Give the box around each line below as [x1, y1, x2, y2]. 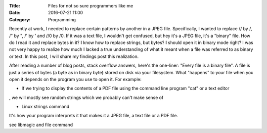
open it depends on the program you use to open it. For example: [9, 76, 142, 82]
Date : [9, 10, 21, 16]
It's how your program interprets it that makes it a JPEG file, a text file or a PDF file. [9, 113, 178, 119]
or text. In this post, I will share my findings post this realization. [9, 53, 139, 59]
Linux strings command [21, 104, 70, 110]
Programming [48, 16, 76, 22]
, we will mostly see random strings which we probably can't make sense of [9, 94, 164, 100]
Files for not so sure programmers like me [48, 3, 133, 8]
